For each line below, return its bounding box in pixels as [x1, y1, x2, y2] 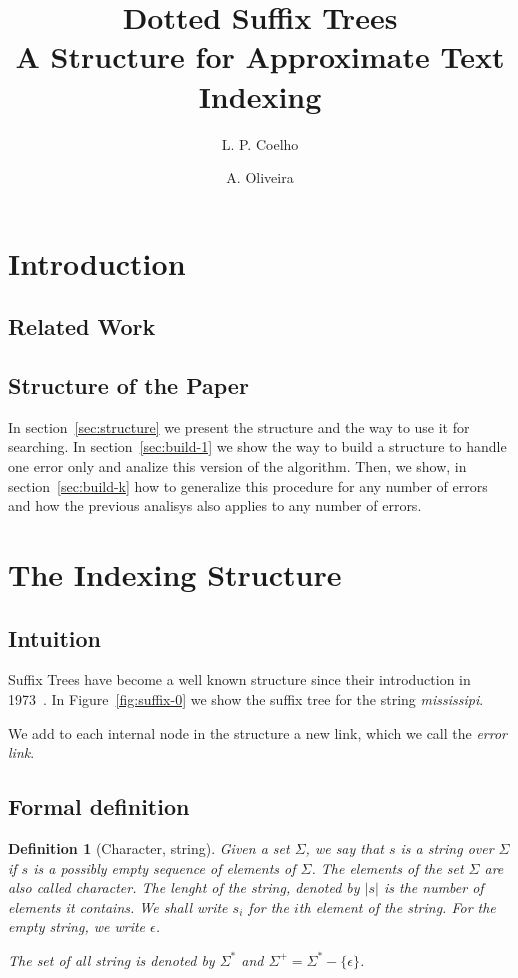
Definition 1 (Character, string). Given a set [8, 837, 290, 858]
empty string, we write [8, 916, 146, 937]
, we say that [305, 837, 384, 858]
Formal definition [8, 791, 190, 822]
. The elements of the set [311, 857, 464, 878]
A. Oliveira [226, 167, 294, 188]
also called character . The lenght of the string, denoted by [8, 877, 360, 898]
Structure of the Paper [8, 370, 249, 401]
